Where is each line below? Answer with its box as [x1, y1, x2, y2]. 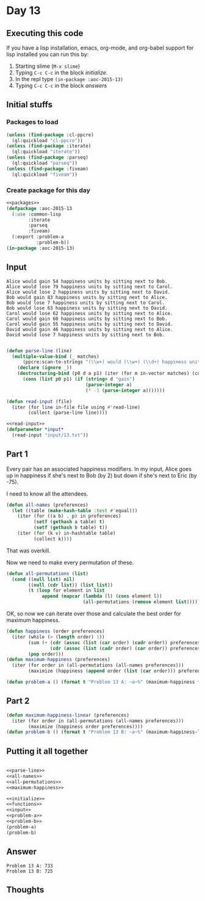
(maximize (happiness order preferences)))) [28, 723, 143, 729]
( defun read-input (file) [6, 398, 72, 405]
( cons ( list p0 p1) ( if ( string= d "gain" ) [22, 376, 135, 382]
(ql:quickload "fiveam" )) [12, 172, 78, 178]
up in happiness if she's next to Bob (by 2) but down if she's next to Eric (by [6, 471, 197, 479]
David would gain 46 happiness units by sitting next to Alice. [6, 326, 173, 333]
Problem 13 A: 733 [6, 863, 53, 869]
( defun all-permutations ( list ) [6, 570, 88, 577]
